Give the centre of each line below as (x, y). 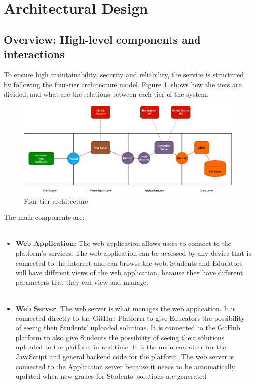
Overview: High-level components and (102, 39)
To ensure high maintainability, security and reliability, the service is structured (124, 74)
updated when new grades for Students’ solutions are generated (111, 376)
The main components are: (44, 217)
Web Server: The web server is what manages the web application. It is (126, 308)
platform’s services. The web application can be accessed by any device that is (133, 253)
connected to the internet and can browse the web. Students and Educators (129, 262)
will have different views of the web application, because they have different (129, 272)
